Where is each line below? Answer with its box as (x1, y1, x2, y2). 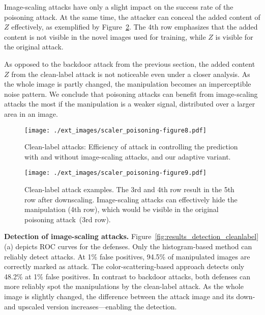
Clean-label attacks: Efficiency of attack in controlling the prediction (24, 141, 238, 152)
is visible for (215, 31, 253, 42)
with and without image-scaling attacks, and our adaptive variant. (24, 151, 231, 162)
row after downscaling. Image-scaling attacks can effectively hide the (24, 194, 238, 204)
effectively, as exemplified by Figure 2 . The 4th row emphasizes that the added (11, 21, 258, 32)
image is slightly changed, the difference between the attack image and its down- (4, 291, 255, 301)
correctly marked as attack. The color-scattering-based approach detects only (4, 261, 245, 272)
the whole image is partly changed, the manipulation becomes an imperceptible (4, 78, 251, 89)
